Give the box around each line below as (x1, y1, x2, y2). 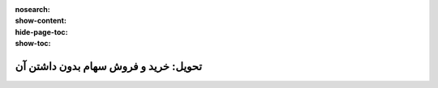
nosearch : (15, 5, 50, 14)
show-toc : (15, 39, 51, 48)
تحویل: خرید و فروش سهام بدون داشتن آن (15, 59, 203, 73)
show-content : (15, 16, 67, 26)
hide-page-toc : (15, 27, 68, 36)
